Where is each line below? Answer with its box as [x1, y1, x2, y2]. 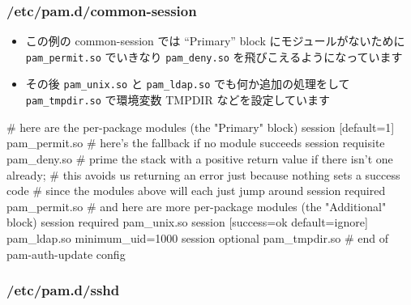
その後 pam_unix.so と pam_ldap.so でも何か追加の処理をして [25, 75, 350, 92]
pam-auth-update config [6, 245, 126, 262]
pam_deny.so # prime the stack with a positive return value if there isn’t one [6, 150, 393, 167]
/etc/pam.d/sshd [6, 280, 120, 300]
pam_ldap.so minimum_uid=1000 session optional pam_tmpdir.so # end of [6, 229, 389, 246]
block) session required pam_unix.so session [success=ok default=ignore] [6, 214, 368, 231]
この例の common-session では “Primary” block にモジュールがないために [25, 32, 405, 49]
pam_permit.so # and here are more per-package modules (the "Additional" [6, 197, 387, 214]
